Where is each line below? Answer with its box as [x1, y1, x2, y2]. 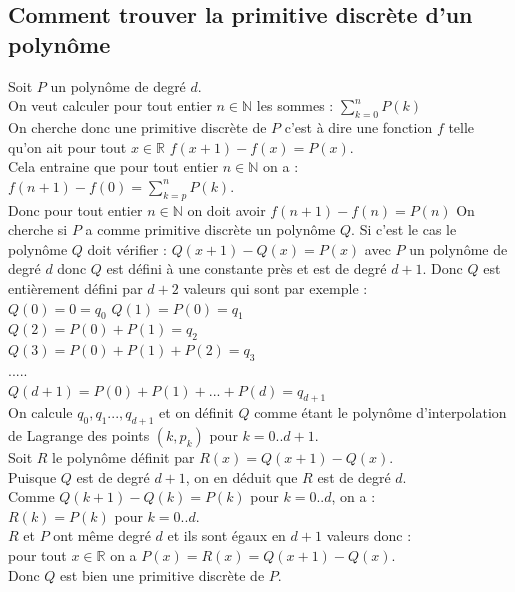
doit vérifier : [87, 238, 167, 259]
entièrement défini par [8, 277, 143, 298]
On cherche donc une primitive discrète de [8, 116, 267, 137]
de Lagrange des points [8, 425, 150, 446]
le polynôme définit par [52, 447, 195, 468]
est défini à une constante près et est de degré [106, 258, 387, 279]
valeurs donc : [326, 525, 412, 546]
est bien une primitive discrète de [60, 564, 265, 585]
